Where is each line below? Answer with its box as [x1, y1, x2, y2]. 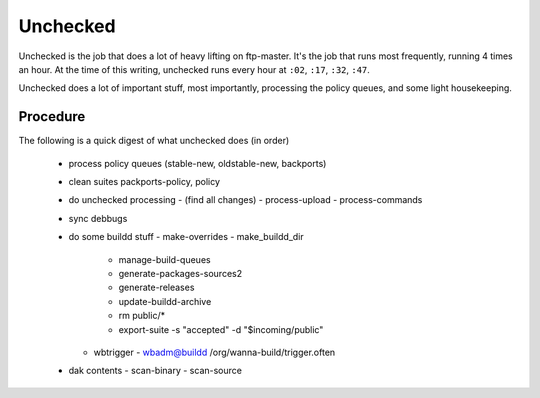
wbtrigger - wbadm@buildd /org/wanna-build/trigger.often [93, 346, 336, 358]
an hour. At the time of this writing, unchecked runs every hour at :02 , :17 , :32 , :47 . [18, 63, 370, 75]
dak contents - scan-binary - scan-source [68, 365, 242, 377]
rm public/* [118, 310, 165, 322]
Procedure [18, 108, 86, 125]
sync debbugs [68, 212, 128, 224]
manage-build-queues [118, 253, 211, 265]
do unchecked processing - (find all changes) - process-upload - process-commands [68, 194, 423, 206]
